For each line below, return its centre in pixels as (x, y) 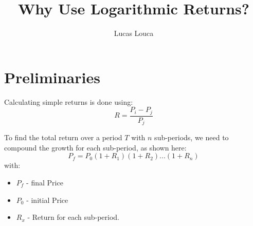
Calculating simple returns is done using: (69, 101)
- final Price (45, 182)
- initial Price (47, 200)
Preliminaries (52, 77)
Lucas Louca (134, 33)
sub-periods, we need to (192, 137)
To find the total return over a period (63, 137)
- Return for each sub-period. (74, 217)
